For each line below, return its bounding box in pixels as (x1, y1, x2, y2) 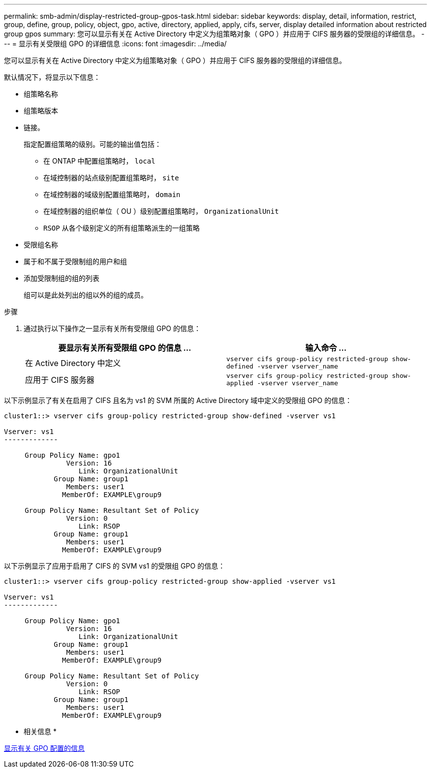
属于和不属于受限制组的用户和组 (24, 257, 127, 266)
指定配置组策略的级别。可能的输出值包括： (24, 140, 161, 148)
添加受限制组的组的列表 (24, 274, 99, 282)
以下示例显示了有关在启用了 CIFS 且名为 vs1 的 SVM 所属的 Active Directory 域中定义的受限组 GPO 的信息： (4, 396, 352, 404)
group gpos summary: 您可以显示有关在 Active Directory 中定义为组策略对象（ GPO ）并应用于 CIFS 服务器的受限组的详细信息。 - (4, 30, 425, 38)
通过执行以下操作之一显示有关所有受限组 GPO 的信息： (24, 324, 201, 333)
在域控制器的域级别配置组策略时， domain (43, 190, 181, 199)
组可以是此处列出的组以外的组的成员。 (24, 291, 148, 299)
